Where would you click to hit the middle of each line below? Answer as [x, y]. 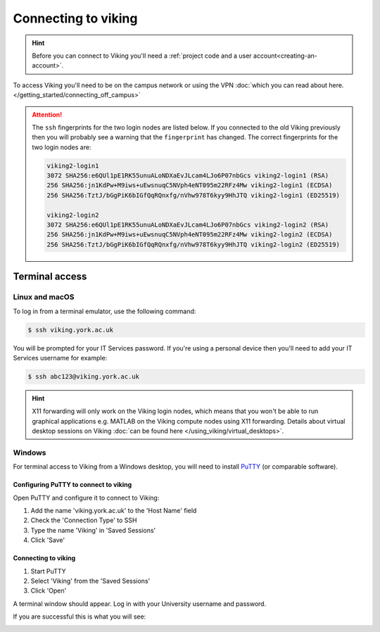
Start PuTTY [48, 571]
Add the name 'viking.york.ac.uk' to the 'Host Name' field [114, 510]
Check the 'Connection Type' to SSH [84, 520]
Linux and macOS [44, 297]
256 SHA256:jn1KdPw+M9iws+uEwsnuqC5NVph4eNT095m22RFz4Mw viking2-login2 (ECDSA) [190, 235]
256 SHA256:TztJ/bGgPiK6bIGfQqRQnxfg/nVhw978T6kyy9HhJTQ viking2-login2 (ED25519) [194, 244]
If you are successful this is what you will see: [80, 617]
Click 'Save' [48, 540]
